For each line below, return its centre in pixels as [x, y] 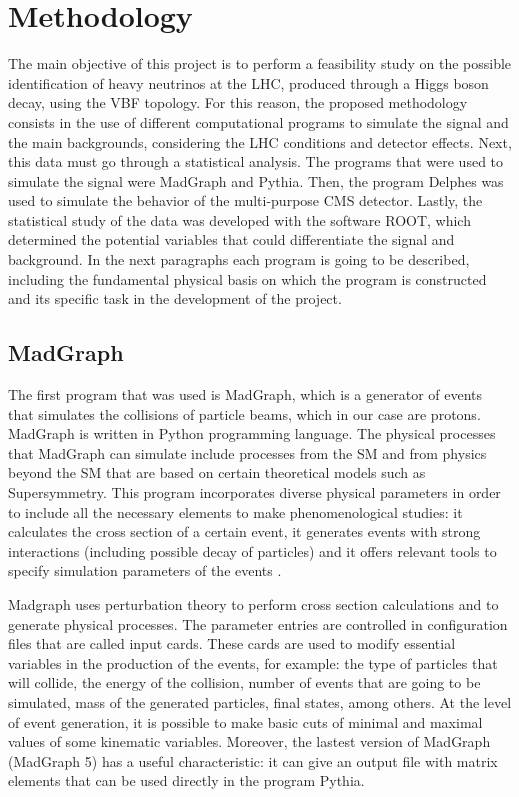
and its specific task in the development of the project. [175, 298]
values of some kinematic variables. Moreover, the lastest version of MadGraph [249, 741]
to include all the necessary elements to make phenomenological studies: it [235, 511]
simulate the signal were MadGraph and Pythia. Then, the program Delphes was [256, 180]
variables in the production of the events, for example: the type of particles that [253, 662]
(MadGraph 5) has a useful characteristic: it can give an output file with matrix [253, 760]
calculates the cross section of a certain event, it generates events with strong [244, 531]
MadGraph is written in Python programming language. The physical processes [252, 433]
